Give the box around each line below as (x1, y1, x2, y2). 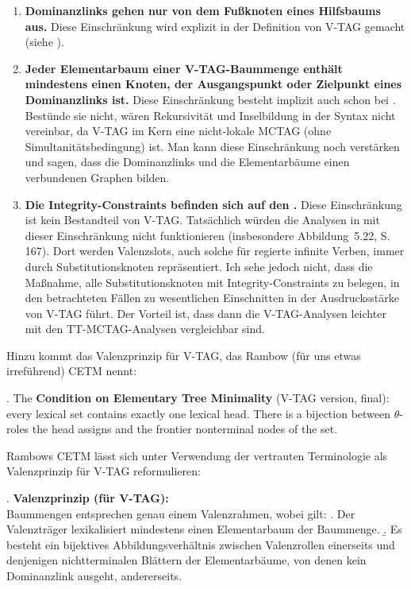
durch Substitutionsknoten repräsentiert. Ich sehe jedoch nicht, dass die (25, 258, 373, 274)
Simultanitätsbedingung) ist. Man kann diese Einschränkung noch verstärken (25, 138, 400, 154)
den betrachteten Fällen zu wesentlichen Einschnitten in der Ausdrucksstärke (25, 289, 399, 306)
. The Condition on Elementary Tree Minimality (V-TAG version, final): (6, 389, 390, 406)
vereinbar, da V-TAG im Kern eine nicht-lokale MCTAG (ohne (25, 122, 332, 139)
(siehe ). (25, 33, 64, 50)
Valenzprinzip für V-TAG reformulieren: (6, 463, 201, 479)
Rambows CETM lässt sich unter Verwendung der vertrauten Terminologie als (6, 447, 388, 463)
